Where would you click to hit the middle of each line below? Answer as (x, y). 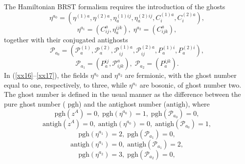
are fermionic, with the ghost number (181, 75)
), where (198, 103)
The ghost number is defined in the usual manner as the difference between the (122, 94)
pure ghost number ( (35, 103)
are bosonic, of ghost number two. (190, 84)
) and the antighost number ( (123, 103)
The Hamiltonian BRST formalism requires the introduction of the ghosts (115, 6)
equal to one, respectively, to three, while (66, 84)
